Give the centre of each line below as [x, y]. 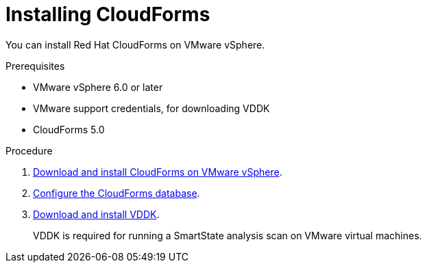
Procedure [29, 150]
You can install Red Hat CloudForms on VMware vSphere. [135, 44]
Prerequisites [35, 66]
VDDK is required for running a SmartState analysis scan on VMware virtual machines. [228, 235]
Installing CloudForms [108, 14]
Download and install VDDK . [96, 214]
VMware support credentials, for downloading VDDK [151, 108]
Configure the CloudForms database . [117, 193]
